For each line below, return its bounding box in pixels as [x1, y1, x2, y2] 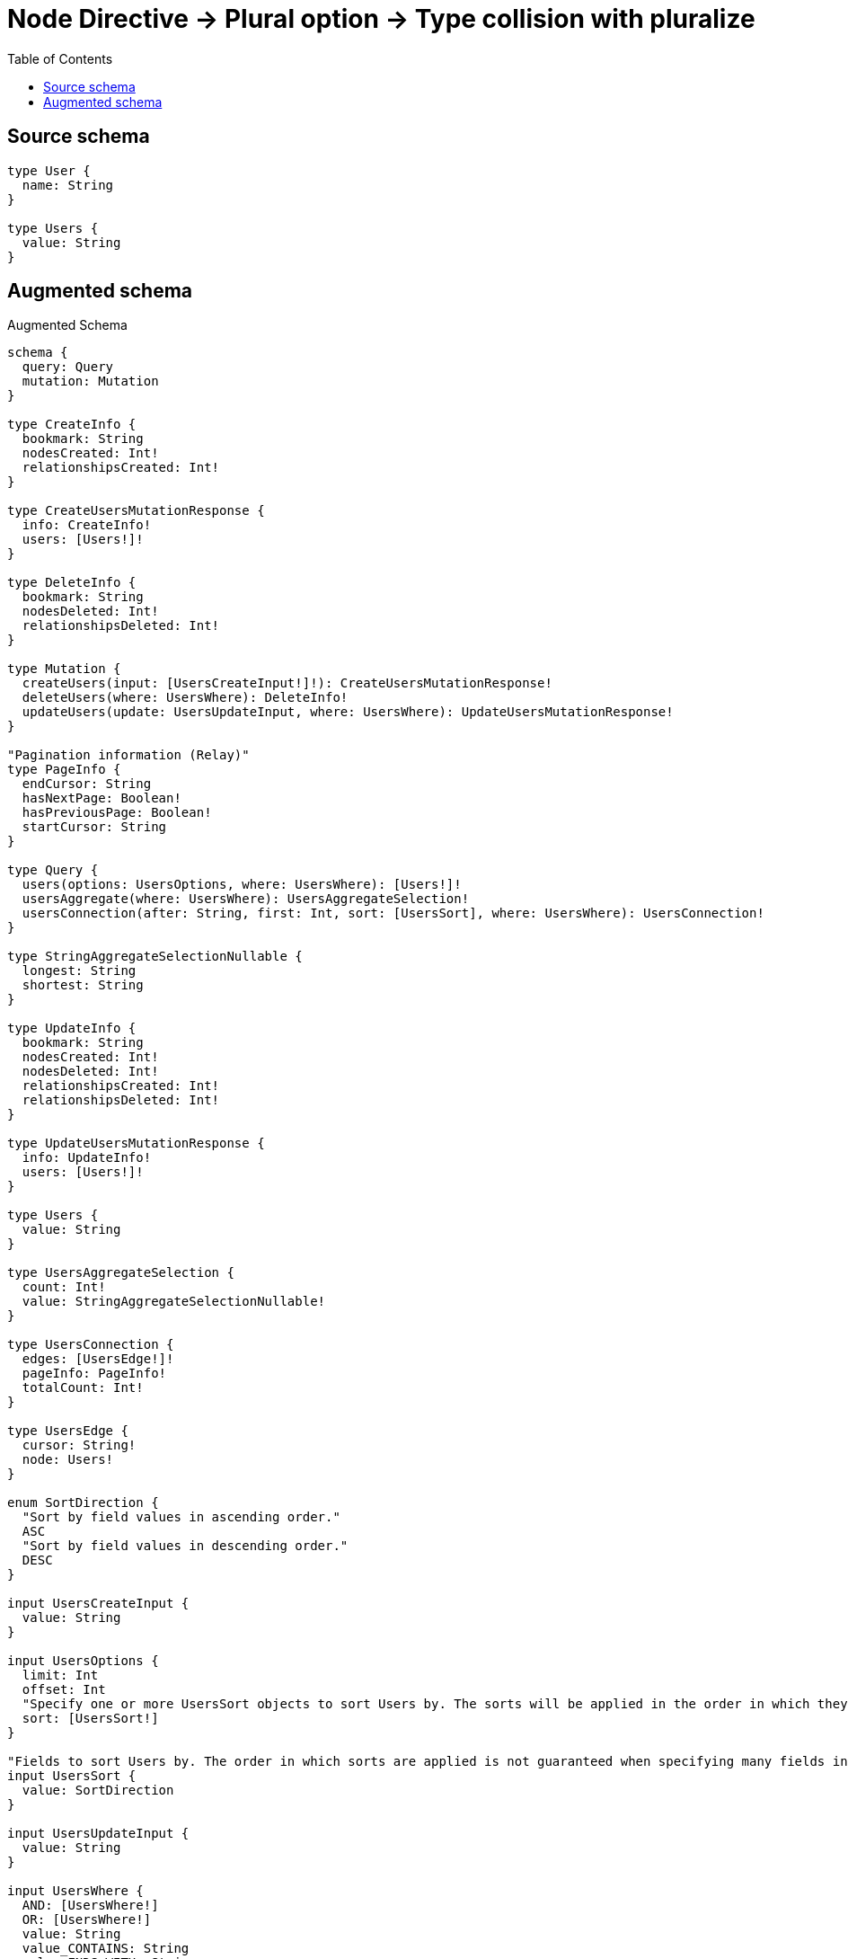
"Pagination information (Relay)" [7, 748, 250, 763]
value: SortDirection [22, 1783, 174, 1798]
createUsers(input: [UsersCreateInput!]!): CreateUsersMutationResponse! [22, 676, 552, 691]
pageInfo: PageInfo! [22, 1366, 167, 1381]
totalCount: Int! [22, 1380, 144, 1396]
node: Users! [22, 1452, 114, 1467]
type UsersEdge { [7, 1423, 128, 1439]
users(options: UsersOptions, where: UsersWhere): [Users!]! [22, 877, 462, 892]
